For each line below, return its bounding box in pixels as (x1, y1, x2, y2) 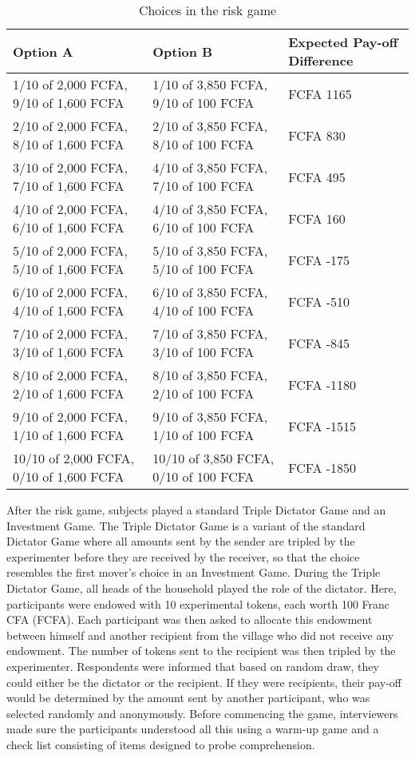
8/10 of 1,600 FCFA (13, 135, 125, 153)
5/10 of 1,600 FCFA (13, 260, 125, 278)
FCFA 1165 (288, 84, 352, 103)
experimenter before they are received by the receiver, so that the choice (6, 548, 360, 565)
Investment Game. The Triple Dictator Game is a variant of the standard (6, 517, 366, 534)
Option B (152, 42, 213, 61)
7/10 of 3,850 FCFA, (152, 324, 268, 343)
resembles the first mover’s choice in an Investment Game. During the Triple (6, 564, 381, 581)
